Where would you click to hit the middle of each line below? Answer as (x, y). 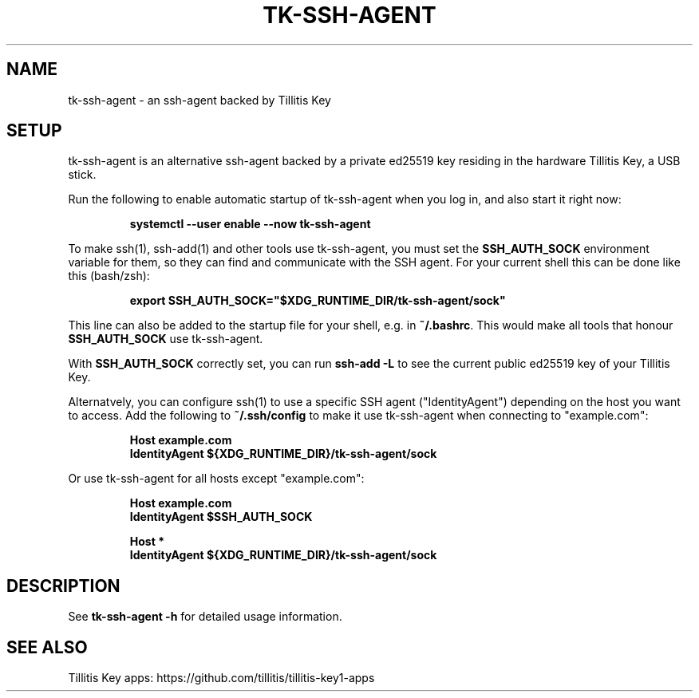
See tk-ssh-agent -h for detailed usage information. (205, 617)
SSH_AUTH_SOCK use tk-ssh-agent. (166, 339)
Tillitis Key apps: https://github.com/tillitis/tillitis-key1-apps (221, 678)
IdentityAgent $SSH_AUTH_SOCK (221, 517)
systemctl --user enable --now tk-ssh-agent (250, 224)
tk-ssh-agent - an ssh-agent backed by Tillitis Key (199, 100)
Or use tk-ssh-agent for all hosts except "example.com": (216, 479)
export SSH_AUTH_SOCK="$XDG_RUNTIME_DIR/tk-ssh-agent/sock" (318, 301)
